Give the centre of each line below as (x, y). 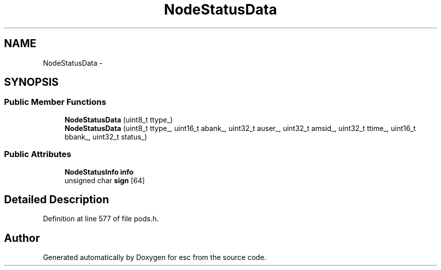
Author (22, 238)
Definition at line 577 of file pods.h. (101, 219)
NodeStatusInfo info (99, 172)
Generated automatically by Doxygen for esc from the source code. (155, 257)
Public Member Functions (55, 102)
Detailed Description (57, 199)
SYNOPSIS (31, 82)
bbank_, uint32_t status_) (106, 137)
